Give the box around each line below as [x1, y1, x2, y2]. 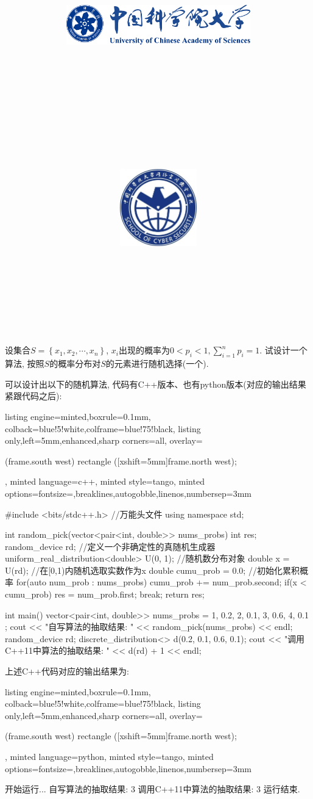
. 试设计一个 [259, 344, 308, 356]
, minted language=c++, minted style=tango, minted [5, 475, 205, 488]
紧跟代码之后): [5, 389, 62, 402]
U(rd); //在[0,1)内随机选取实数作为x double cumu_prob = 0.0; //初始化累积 [5, 563, 300, 576]
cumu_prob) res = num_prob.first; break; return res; [5, 588, 205, 601]
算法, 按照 [5, 357, 44, 370]
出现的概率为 [118, 344, 170, 356]
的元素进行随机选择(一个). [105, 357, 209, 370]
